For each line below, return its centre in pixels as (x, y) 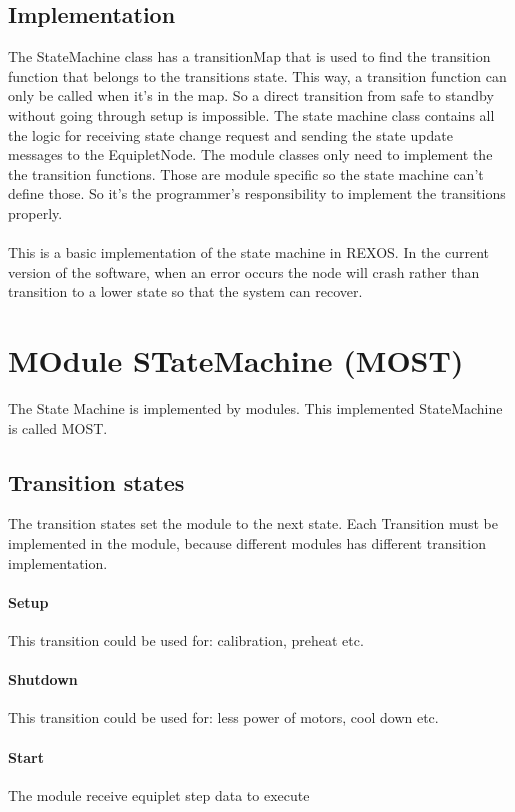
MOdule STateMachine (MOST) (236, 360)
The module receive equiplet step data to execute (159, 794)
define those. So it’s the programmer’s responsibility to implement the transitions (257, 193)
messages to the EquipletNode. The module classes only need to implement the (250, 154)
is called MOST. (58, 427)
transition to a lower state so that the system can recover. (185, 291)
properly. (35, 212)
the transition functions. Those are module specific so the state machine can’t (246, 173)
